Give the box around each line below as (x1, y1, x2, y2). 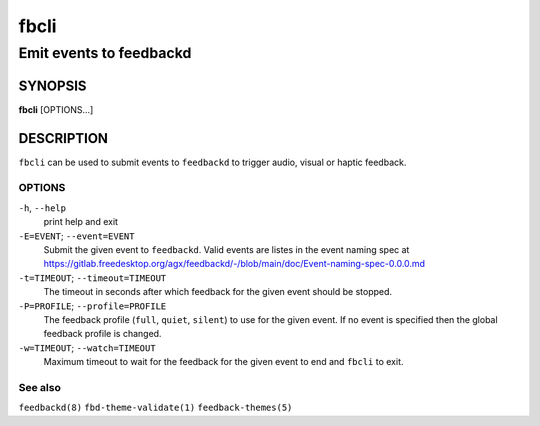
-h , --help (18, 201, 67, 214)
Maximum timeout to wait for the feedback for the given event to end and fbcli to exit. (43, 356, 404, 368)
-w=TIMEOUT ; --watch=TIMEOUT (18, 341, 156, 354)
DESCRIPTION (18, 130, 109, 147)
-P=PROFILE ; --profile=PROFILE (18, 300, 167, 312)
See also (18, 380, 62, 394)
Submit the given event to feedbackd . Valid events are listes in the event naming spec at (43, 243, 410, 255)
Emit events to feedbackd (18, 44, 192, 62)
